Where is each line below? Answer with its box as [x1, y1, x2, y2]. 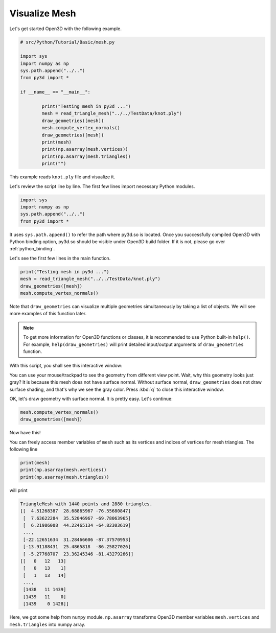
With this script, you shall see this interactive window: [9, 363, 123, 369]
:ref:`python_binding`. [9, 246, 55, 252]
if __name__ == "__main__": [20, 89, 90, 95]
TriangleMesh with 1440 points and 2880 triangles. [20, 501, 153, 507]
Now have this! [9, 430, 41, 436]
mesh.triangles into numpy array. [9, 621, 85, 627]
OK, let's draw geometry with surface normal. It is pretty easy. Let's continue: [9, 395, 173, 402]
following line [9, 446, 38, 452]
